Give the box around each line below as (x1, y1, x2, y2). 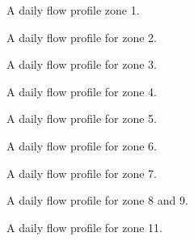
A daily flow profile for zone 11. (6, 218, 162, 235)
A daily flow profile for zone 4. (6, 82, 157, 99)
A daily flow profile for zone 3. (6, 56, 157, 73)
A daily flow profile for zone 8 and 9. (6, 192, 188, 209)
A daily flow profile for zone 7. (6, 164, 157, 181)
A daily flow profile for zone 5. (6, 110, 157, 127)
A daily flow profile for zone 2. (6, 28, 157, 45)
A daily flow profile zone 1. (6, 2, 140, 18)
